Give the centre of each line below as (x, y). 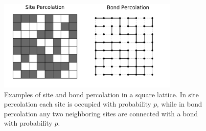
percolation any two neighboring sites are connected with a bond (101, 113)
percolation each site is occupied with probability (78, 104)
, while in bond (179, 104)
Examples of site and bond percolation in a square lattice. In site (102, 94)
